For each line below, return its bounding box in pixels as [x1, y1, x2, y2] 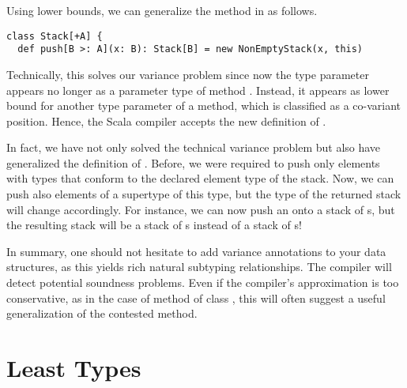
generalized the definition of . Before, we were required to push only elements [6, 154, 380, 171]
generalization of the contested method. [6, 305, 198, 322]
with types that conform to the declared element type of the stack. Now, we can [6, 170, 394, 186]
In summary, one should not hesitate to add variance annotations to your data [6, 243, 386, 259]
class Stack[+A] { [6, 30, 103, 42]
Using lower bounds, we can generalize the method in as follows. [6, 2, 318, 18]
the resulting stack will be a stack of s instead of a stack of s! [6, 217, 302, 233]
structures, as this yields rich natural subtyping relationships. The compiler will [6, 258, 392, 275]
